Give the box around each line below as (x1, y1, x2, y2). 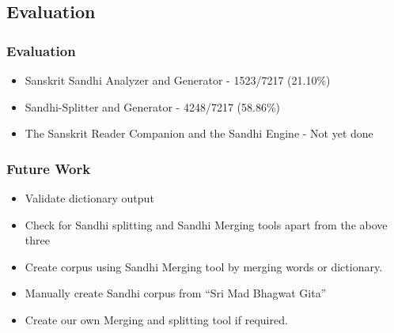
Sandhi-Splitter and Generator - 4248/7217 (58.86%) (25, 98, 281, 115)
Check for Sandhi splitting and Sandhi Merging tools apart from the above (25, 216, 388, 233)
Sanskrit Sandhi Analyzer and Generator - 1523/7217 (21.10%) (25, 72, 331, 88)
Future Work (6, 158, 91, 178)
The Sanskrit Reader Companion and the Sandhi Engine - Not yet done (25, 125, 373, 142)
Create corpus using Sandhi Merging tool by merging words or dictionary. (25, 258, 383, 274)
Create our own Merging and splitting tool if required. (25, 311, 288, 327)
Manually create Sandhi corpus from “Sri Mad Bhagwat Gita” (25, 285, 327, 301)
